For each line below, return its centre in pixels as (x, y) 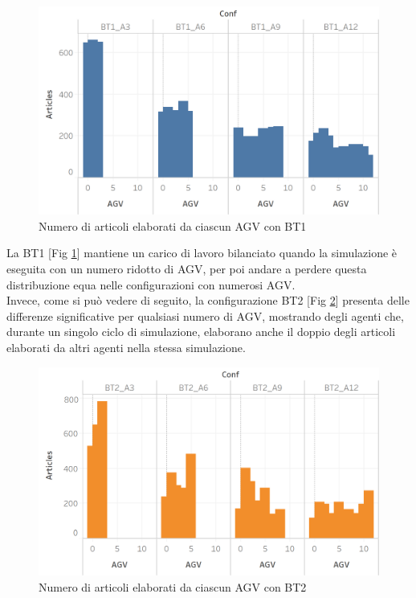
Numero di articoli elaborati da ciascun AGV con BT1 (173, 225)
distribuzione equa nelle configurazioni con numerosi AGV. (151, 284)
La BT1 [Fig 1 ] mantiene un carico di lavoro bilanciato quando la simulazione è (202, 253)
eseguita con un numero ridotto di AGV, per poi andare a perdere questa (187, 268)
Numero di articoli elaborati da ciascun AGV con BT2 (173, 586)
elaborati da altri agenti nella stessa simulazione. (126, 347)
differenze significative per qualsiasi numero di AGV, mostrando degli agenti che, (205, 315)
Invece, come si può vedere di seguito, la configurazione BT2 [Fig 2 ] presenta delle (208, 300)
